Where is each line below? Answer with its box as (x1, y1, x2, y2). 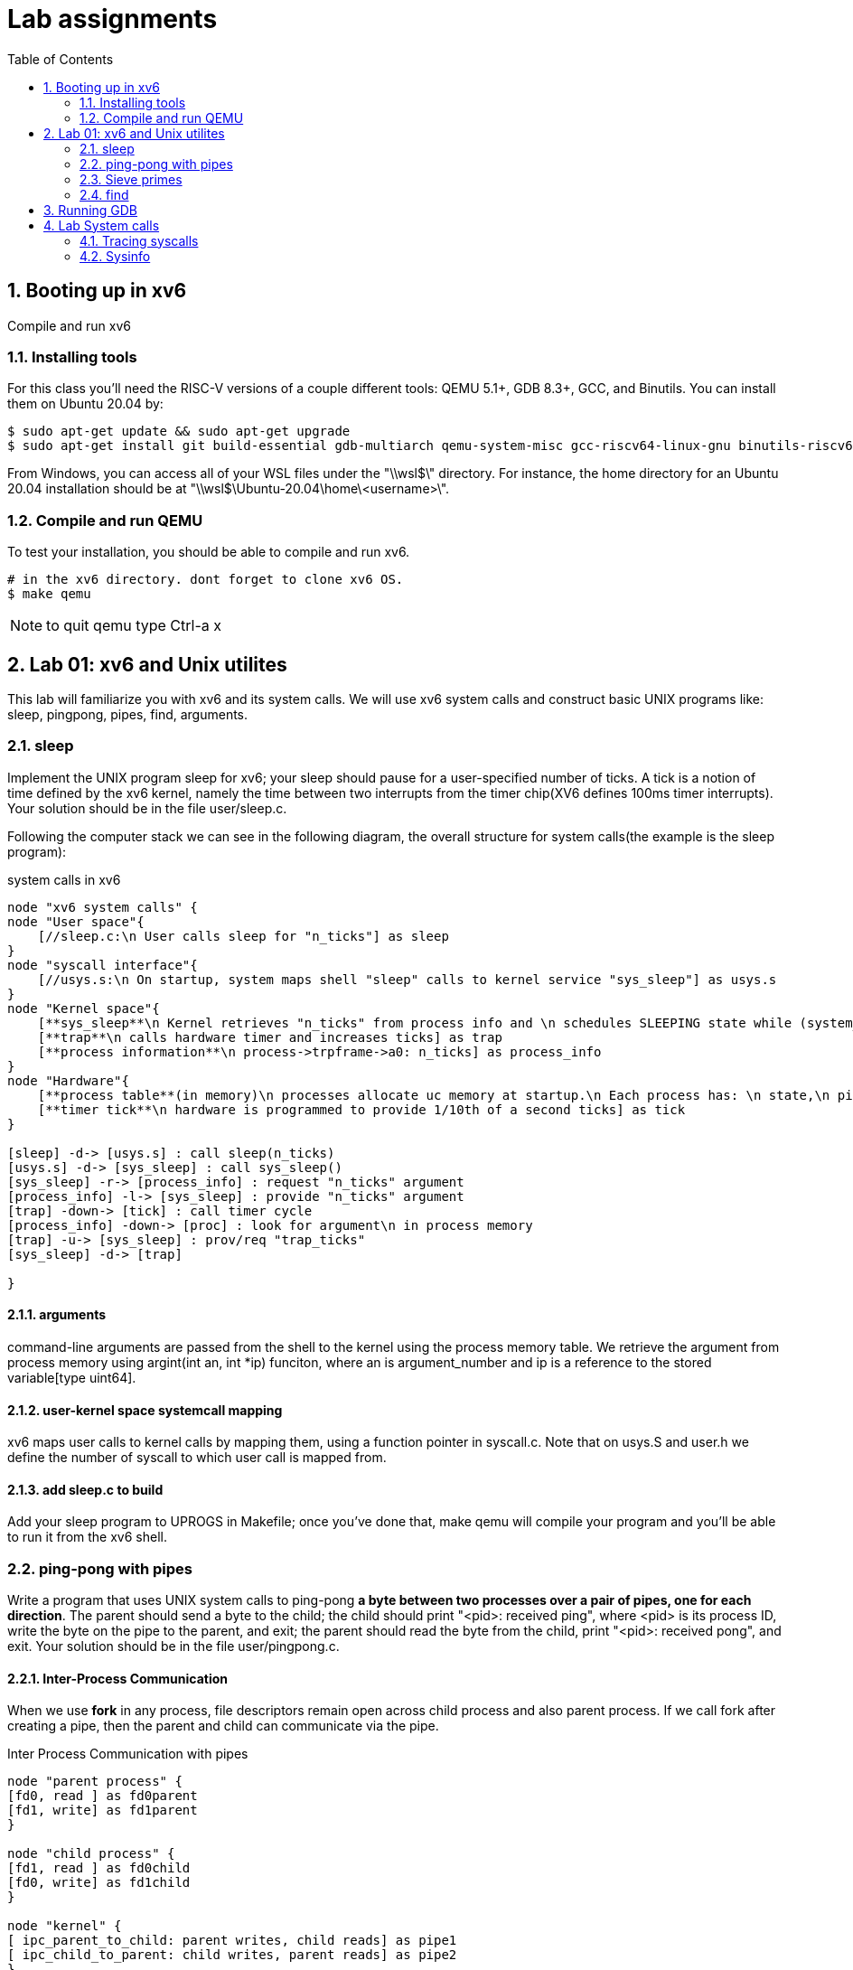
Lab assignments (7, 4, 218, 34)
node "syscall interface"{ (7, 957, 198, 972)
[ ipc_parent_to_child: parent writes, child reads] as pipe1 (7, 1933, 457, 1948)
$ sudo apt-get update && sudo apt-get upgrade (7, 424, 351, 439)
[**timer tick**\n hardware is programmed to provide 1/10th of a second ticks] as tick (37, 1102, 686, 1117)
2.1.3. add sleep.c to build (7, 1481, 164, 1497)
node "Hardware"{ (7, 1073, 129, 1088)
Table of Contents (7, 51, 114, 67)
